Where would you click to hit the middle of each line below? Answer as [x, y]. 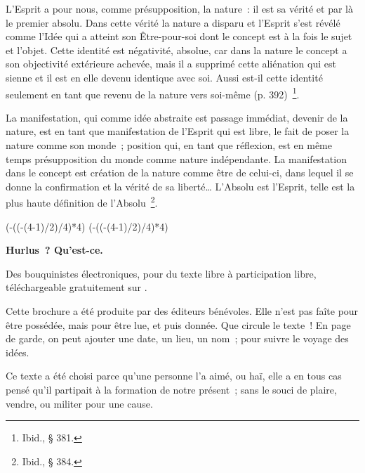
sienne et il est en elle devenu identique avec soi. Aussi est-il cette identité [164, 77]
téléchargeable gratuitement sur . [77, 287]
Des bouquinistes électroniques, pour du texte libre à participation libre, [161, 273]
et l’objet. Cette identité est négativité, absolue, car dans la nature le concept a [177, 50]
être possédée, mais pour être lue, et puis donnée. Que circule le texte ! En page [178, 324]
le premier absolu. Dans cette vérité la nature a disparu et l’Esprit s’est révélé [173, 22]
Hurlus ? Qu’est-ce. [54, 250]
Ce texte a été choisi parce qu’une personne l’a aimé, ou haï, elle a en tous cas [174, 376]
